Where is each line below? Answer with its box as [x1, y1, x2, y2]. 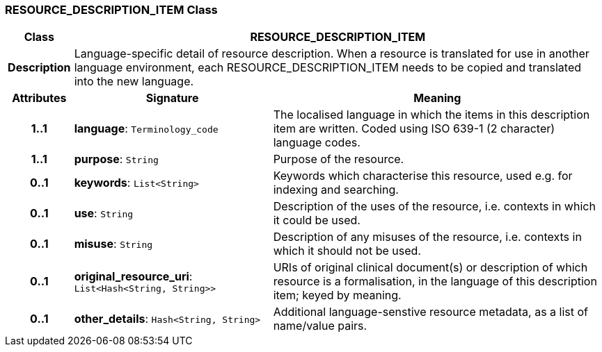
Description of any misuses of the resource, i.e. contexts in [273, 230, 582, 244]
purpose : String [74, 152, 159, 167]
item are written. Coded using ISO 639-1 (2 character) [273, 121, 555, 136]
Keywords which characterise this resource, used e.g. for [273, 169, 573, 183]
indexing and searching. [273, 183, 399, 197]
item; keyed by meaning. [273, 288, 402, 303]
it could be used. [273, 213, 361, 228]
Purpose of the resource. [273, 152, 404, 167]
